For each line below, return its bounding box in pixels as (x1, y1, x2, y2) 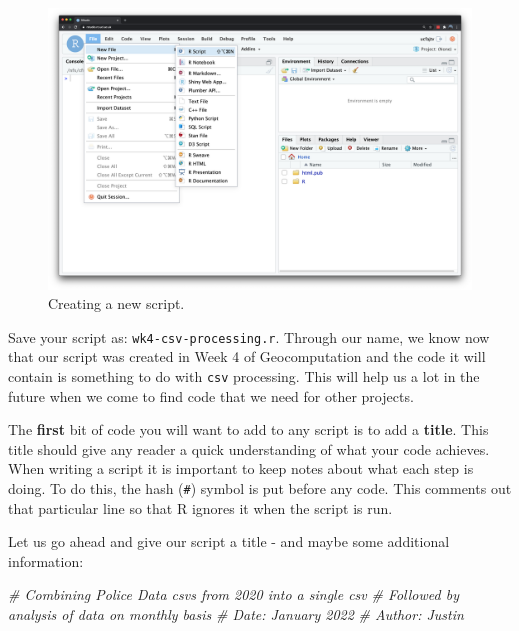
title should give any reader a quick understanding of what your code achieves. (8, 438, 490, 459)
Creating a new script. (48, 293, 185, 314)
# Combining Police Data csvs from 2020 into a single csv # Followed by (8, 584, 459, 605)
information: (8, 550, 84, 571)
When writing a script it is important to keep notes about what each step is (8, 458, 474, 479)
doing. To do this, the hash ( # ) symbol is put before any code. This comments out (8, 478, 512, 499)
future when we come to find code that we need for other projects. (8, 385, 414, 406)
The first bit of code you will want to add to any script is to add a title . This (8, 419, 489, 440)
